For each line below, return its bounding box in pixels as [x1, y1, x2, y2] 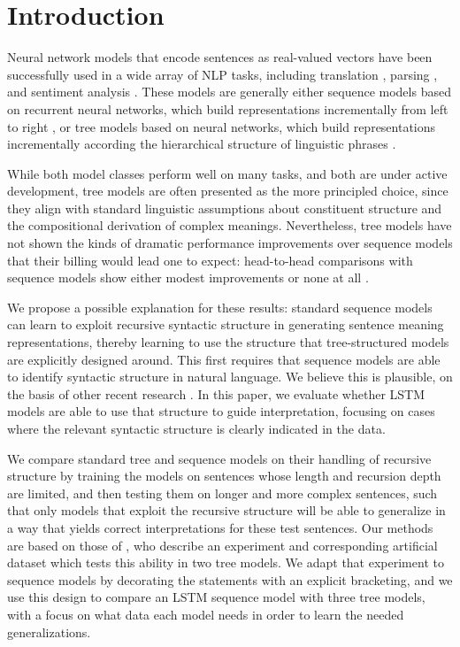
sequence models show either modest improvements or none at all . [7, 268, 369, 287]
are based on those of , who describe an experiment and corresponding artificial [7, 535, 438, 554]
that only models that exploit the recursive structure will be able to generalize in [7, 501, 446, 520]
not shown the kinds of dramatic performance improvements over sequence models [7, 234, 453, 252]
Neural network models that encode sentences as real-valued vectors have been [7, 48, 433, 66]
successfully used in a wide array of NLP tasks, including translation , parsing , [7, 65, 438, 83]
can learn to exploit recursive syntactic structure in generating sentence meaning [7, 315, 444, 334]
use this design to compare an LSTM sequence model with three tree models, [7, 588, 425, 606]
